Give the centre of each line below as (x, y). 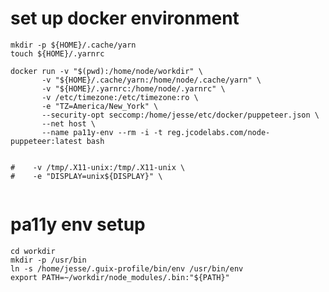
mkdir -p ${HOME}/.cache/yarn (73, 45)
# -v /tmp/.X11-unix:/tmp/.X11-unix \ (98, 167)
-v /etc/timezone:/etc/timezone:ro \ (120, 97)
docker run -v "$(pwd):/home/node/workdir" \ (106, 71)
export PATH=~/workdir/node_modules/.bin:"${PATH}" (120, 277)
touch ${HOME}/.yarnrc (57, 53)
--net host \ (69, 123)
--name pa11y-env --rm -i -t (102, 132)
